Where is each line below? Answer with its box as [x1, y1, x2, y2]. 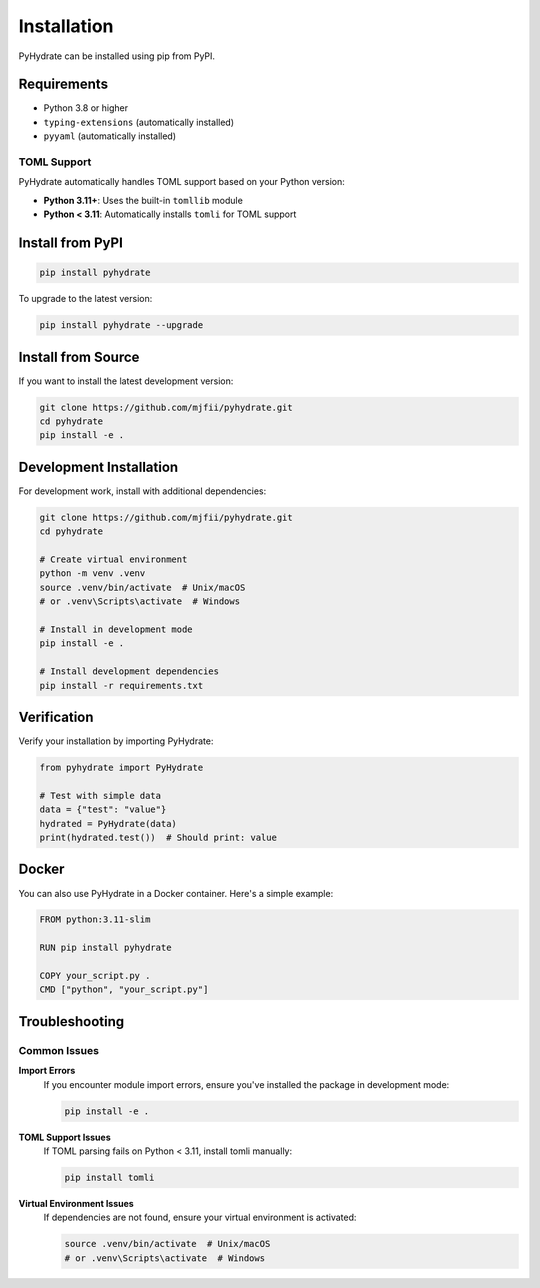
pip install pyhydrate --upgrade [39, 320, 204, 331]
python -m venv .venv [39, 568, 146, 579]
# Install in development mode [39, 624, 194, 635]
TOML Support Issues [18, 1131, 112, 1143]
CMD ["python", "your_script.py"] [39, 984, 209, 995]
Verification [18, 708, 94, 725]
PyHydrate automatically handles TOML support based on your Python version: [18, 176, 345, 188]
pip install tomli [64, 1171, 155, 1183]
